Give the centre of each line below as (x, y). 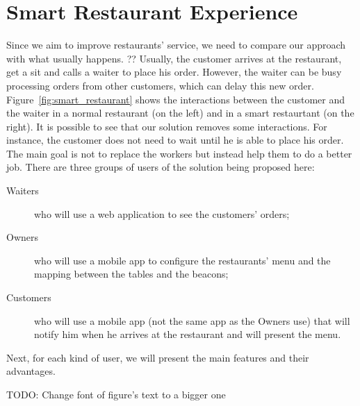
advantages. (31, 371)
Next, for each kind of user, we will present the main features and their (158, 357)
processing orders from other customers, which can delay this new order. (160, 85)
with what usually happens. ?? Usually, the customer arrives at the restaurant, (174, 58)
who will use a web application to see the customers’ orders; (162, 213)
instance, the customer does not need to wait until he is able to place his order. (175, 140)
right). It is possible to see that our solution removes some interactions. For (167, 126)
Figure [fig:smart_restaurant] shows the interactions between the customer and (176, 99)
